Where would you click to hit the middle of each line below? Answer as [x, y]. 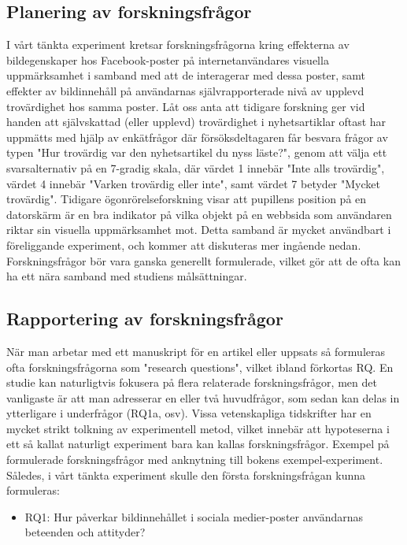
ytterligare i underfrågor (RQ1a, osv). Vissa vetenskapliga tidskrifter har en [189, 413]
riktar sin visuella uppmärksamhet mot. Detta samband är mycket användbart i [199, 230]
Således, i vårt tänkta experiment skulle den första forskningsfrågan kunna [186, 475]
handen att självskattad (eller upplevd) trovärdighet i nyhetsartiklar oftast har [196, 122]
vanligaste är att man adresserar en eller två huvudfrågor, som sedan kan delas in [203, 397]
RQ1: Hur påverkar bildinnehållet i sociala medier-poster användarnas [194, 516]
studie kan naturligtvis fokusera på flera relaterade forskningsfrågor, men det [192, 382]
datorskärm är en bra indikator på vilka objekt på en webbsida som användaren [199, 214]
